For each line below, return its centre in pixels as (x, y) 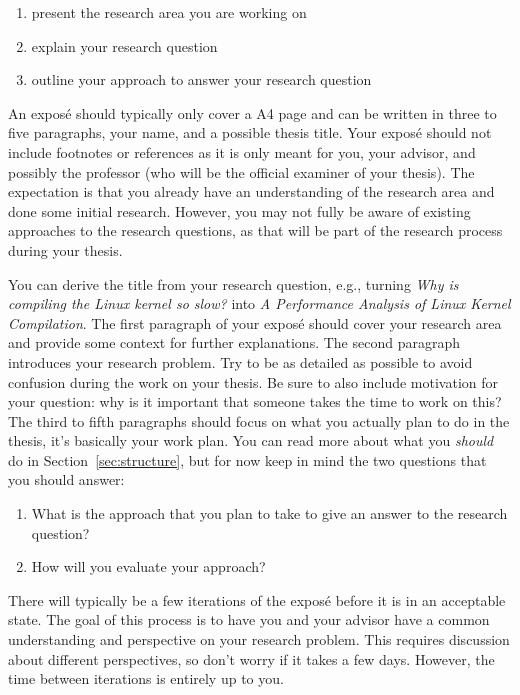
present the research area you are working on (169, 12)
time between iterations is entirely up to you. (146, 678)
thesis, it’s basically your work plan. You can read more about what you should (251, 440)
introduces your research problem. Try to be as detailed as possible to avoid (240, 361)
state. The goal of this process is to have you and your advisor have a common (249, 619)
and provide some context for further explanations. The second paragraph (234, 342)
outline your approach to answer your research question (201, 79)
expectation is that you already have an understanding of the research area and (251, 191)
